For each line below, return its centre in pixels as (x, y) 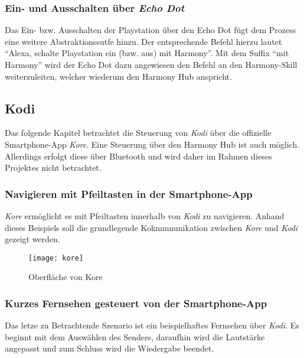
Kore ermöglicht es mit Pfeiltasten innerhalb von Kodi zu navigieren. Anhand (145, 215)
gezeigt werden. (32, 239)
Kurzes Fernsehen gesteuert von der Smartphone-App (136, 303)
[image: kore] (56, 258)
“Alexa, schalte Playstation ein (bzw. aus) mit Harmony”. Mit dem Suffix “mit (147, 53)
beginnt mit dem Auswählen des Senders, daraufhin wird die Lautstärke (135, 336)
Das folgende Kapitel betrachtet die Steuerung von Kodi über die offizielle (138, 133)
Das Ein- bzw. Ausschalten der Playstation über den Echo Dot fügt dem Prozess (151, 30)
